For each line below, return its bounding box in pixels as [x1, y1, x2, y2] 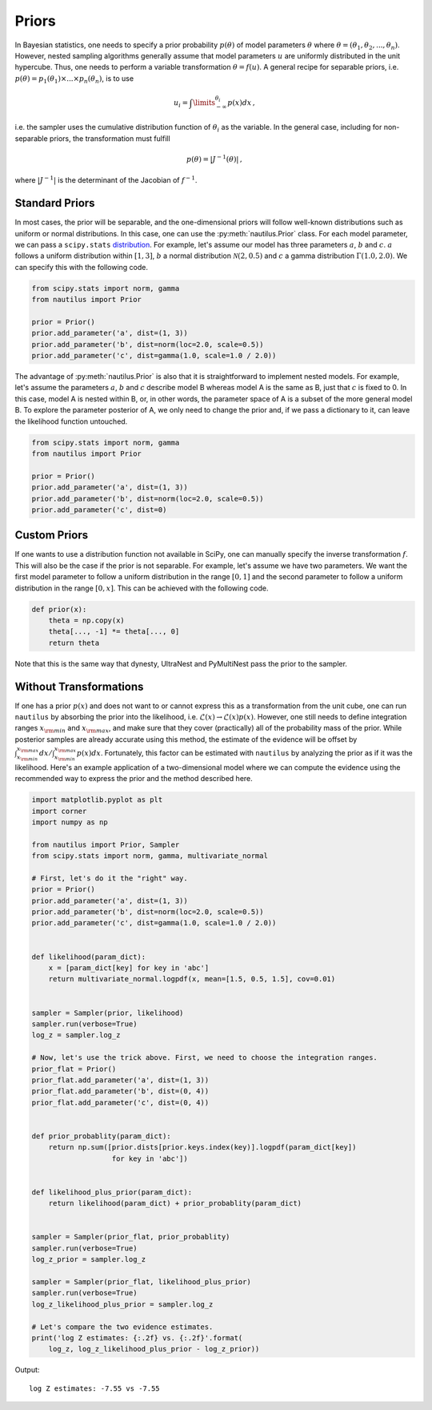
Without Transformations [14, 679, 144, 693]
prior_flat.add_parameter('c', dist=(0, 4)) [31, 1098, 210, 1107]
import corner [31, 806, 87, 816]
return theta [48, 638, 100, 647]
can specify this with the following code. [14, 262, 148, 272]
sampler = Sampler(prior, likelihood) [31, 1008, 184, 1017]
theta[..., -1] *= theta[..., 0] [48, 627, 180, 636]
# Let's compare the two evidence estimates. [31, 1322, 214, 1331]
